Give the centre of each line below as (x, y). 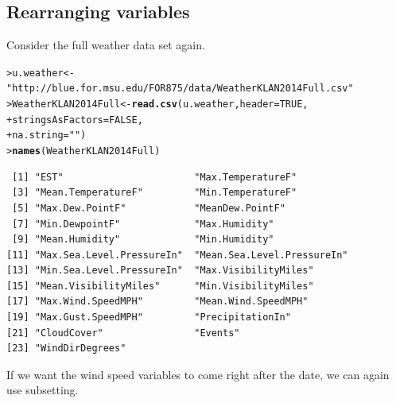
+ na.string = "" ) (47, 136)
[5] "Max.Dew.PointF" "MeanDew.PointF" (149, 208)
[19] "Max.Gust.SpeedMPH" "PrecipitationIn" (149, 318)
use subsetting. (43, 390)
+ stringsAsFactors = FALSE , (75, 120)
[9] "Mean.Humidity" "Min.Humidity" (143, 240)
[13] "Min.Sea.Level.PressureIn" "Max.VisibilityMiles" (160, 271)
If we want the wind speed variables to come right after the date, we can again (198, 374)
